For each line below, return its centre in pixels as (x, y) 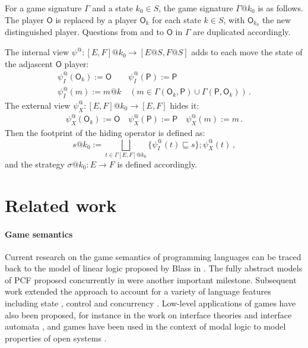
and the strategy (35, 164)
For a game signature (43, 8)
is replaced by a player (96, 19)
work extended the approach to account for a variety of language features (138, 291)
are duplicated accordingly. (242, 32)
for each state (177, 19)
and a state (112, 8)
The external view (38, 105)
